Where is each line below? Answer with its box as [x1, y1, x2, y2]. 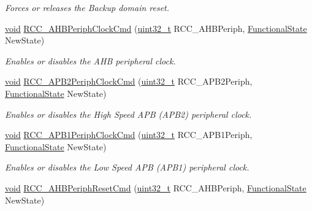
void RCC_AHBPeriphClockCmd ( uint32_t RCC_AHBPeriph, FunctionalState [5, 21, 307, 34]
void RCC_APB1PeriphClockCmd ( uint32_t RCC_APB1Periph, [5, 128, 253, 141]
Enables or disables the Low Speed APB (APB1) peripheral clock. [5, 161, 249, 174]
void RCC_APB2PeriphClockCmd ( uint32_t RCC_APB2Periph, [5, 75, 253, 88]
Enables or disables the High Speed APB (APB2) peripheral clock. [5, 107, 252, 120]
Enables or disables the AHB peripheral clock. [5, 54, 176, 67]
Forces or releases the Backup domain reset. [5, 1, 170, 13]
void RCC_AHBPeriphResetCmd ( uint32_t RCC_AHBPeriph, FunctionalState [5, 181, 306, 194]
